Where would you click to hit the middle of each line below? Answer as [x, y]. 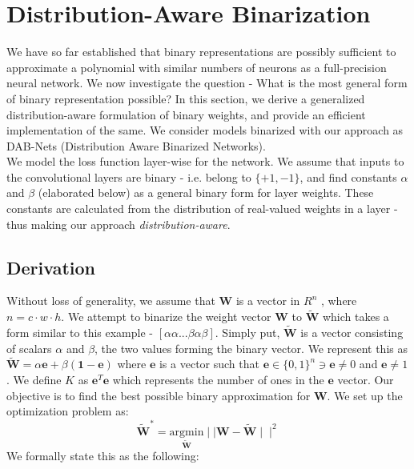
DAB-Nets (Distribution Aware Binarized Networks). [136, 145]
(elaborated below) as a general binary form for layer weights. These [206, 192]
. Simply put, [247, 333]
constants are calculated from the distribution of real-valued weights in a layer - [202, 208]
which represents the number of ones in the [218, 380]
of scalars [29, 348]
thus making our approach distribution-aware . [119, 224]
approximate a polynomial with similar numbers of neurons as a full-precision [197, 67]
